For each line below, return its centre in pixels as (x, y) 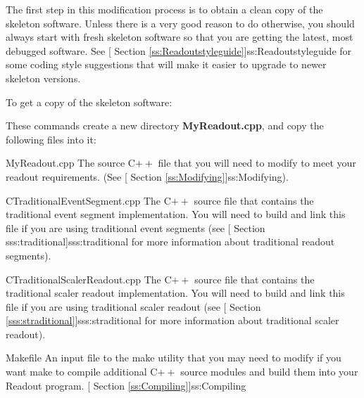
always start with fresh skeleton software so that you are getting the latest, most (180, 37)
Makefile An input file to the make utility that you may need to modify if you (174, 358)
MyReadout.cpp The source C (70, 163)
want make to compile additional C (82, 372)
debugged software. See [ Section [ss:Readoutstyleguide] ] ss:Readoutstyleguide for (179, 50)
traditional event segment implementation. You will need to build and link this (176, 214)
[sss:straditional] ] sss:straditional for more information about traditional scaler (172, 320)
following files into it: (51, 139)
